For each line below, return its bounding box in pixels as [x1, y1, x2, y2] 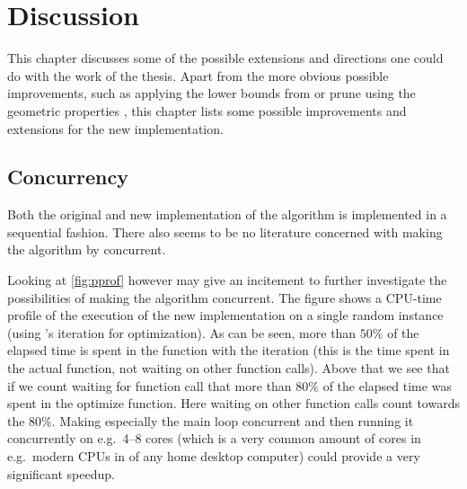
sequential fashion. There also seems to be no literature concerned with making [7, 222, 443, 241]
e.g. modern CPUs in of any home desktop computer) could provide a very [7, 447, 420, 466]
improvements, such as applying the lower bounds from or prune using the [7, 84, 416, 102]
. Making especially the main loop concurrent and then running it [51, 411, 414, 430]
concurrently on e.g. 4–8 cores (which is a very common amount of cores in [7, 429, 421, 448]
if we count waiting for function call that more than [7, 376, 292, 395]
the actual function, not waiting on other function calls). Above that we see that [7, 359, 450, 378]
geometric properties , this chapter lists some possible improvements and [7, 101, 407, 120]
